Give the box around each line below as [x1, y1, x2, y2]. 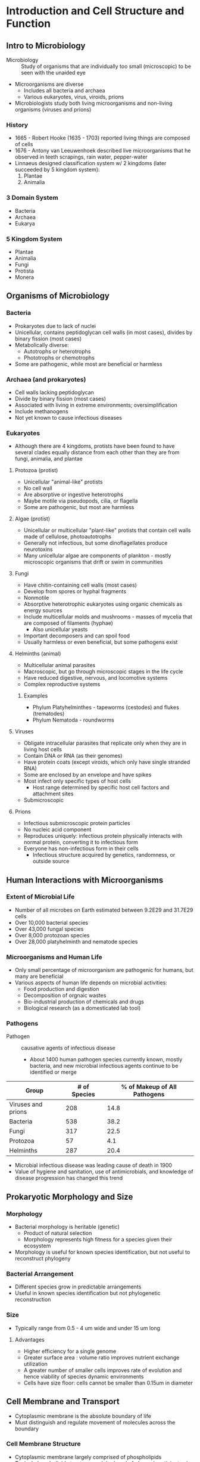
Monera [14, 273, 35, 281]
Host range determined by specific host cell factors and [32, 784, 170, 791]
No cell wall [23, 485, 52, 492]
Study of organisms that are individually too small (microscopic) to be [21, 63, 192, 70]
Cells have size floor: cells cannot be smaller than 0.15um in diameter [23, 1379, 193, 1386]
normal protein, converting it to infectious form [23, 839, 139, 846]
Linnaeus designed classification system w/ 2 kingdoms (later [14, 160, 167, 167]
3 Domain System [6, 194, 58, 202]
